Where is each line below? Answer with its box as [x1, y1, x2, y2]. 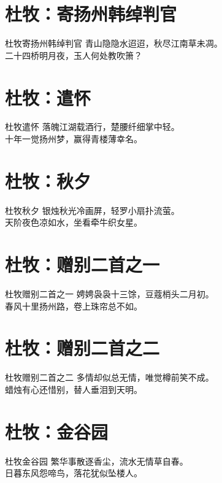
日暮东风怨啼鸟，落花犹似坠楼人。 [5, 466, 142, 479]
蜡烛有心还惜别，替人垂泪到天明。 [5, 382, 142, 395]
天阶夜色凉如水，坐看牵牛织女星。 [5, 216, 142, 229]
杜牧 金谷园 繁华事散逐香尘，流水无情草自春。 [5, 454, 188, 467]
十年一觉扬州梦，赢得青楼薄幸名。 [5, 132, 142, 145]
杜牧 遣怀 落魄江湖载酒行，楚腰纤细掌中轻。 [5, 120, 180, 133]
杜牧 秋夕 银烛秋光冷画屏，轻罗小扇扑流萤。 [5, 203, 180, 216]
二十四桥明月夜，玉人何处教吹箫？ [5, 48, 142, 61]
